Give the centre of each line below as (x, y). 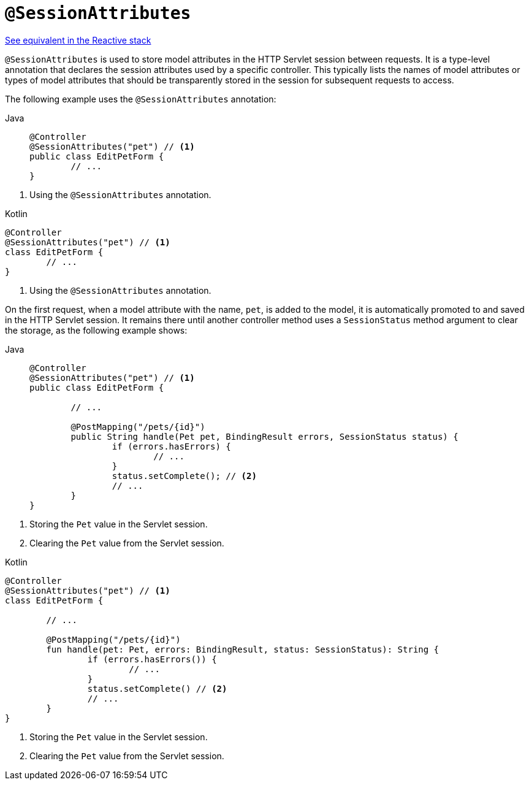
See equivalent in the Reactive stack (78, 40)
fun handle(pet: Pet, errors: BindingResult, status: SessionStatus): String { (243, 649)
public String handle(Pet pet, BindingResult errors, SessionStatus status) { (264, 436)
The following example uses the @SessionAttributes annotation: (141, 99)
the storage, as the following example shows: (96, 330)
